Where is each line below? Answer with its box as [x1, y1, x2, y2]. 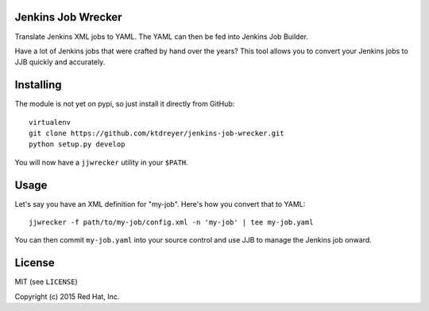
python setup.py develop [29, 140, 126, 149]
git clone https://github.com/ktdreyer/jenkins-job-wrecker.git [29, 128, 285, 138]
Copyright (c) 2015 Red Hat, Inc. [14, 291, 120, 301]
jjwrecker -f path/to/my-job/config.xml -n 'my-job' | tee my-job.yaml [29, 218, 314, 227]
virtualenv [29, 118, 71, 126]
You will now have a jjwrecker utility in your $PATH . [14, 157, 188, 167]
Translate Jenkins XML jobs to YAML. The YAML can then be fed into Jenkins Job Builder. [14, 32, 309, 41]
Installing [14, 78, 63, 91]
